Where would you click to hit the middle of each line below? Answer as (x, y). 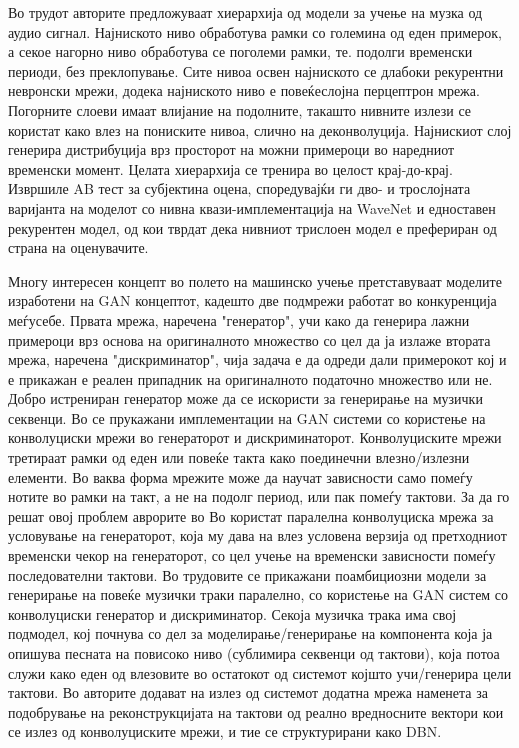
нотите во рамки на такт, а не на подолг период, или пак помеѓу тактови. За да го (259, 496)
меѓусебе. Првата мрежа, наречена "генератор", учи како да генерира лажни (239, 319)
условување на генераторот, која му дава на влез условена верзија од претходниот (257, 535)
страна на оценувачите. (78, 247)
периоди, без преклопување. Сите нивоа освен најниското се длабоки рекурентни (256, 70)
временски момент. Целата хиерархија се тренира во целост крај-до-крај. (230, 168)
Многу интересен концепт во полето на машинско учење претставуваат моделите (255, 280)
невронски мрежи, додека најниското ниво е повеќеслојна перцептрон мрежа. (244, 90)
